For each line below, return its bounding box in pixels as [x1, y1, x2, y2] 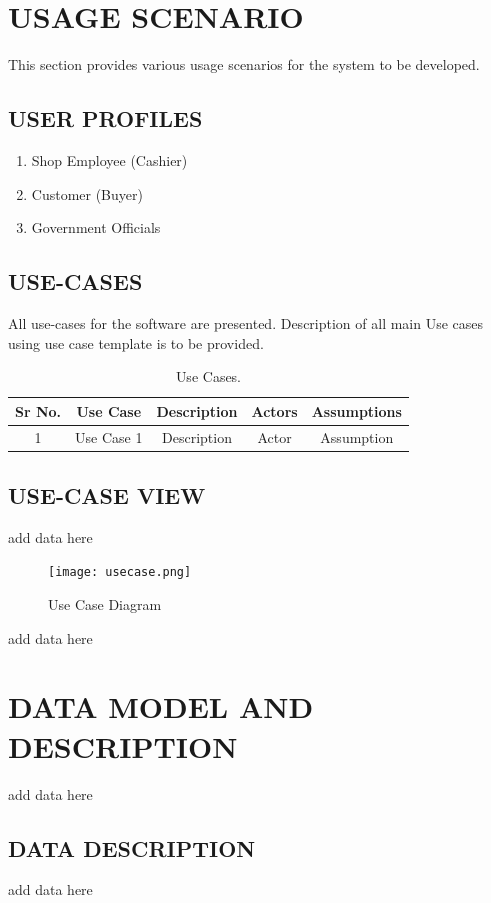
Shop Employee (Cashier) [31, 149, 188, 170]
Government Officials [31, 217, 161, 238]
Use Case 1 [75, 426, 143, 447]
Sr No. [15, 400, 62, 421]
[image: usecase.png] [48, 565, 192, 580]
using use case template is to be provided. [8, 332, 264, 353]
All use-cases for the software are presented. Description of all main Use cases [8, 312, 484, 333]
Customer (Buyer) [31, 183, 143, 204]
